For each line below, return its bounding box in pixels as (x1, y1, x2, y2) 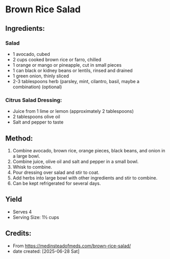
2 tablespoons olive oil (12, 114, 60, 120)
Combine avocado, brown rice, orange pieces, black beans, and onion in (12, 147, 165, 153)
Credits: (5, 229, 32, 238)
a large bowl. (12, 153, 40, 159)
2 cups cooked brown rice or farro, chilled (12, 56, 102, 63)
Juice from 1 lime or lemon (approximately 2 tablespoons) (12, 108, 134, 114)
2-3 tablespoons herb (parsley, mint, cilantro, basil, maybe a (12, 78, 139, 84)
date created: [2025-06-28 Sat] (12, 248, 80, 254)
